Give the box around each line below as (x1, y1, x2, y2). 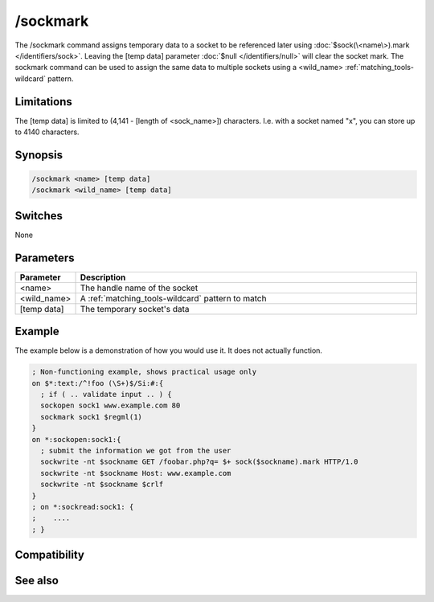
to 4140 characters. (14, 127, 80, 137)
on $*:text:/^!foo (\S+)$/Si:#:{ (31, 379, 164, 387)
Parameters (14, 251, 75, 264)
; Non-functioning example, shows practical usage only (31, 367, 257, 377)
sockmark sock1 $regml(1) (40, 412, 142, 421)
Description (80, 272, 126, 283)
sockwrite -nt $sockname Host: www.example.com (40, 469, 231, 477)
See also (14, 574, 59, 588)
